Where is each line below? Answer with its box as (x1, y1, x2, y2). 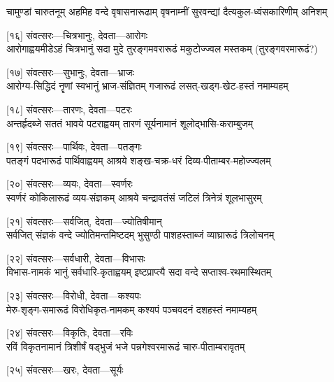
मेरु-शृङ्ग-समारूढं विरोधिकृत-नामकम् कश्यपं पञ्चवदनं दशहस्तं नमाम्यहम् (6, 302, 257, 316)
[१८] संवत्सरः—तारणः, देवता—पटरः (6, 101, 132, 116)
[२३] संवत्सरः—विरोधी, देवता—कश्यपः (6, 288, 141, 302)
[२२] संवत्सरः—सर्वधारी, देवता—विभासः (6, 250, 145, 265)
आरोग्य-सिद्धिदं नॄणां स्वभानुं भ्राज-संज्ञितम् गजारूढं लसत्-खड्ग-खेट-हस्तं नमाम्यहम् (6, 78, 289, 93)
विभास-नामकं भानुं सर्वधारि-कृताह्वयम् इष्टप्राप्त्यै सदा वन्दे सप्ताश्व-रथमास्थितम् (6, 264, 272, 279)
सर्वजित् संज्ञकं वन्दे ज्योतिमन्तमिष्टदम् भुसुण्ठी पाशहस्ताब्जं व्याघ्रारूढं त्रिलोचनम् (6, 227, 275, 242)
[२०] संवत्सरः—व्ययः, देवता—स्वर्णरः (6, 176, 133, 191)
